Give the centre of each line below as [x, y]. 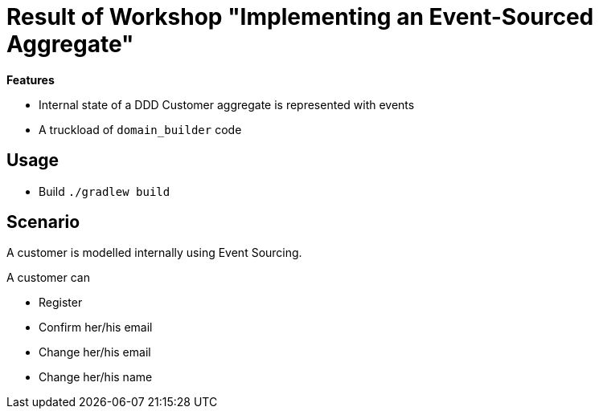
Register [61, 303]
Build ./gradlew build [105, 191]
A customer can [49, 278]
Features [31, 79]
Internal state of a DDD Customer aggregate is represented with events [227, 104]
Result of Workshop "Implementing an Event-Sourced [300, 17]
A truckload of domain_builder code [140, 129]
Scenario [43, 222]
